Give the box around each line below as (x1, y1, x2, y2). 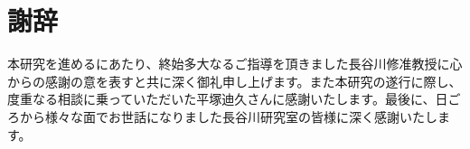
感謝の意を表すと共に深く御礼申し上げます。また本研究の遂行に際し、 (44, 71, 462, 90)
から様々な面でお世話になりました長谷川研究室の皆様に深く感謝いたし (19, 107, 437, 126)
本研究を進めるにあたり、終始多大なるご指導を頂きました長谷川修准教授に (7, 54, 450, 73)
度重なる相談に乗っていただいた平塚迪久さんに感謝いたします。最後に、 (7, 89, 436, 108)
